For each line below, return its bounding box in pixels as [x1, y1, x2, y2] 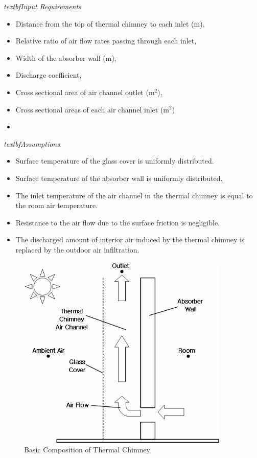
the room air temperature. [15, 200, 98, 211]
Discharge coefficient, [15, 70, 82, 80]
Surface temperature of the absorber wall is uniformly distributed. [15, 172, 223, 183]
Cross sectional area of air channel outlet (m [15, 86, 155, 97]
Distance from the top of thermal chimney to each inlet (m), [15, 18, 205, 29]
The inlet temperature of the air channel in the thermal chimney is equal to [15, 190, 253, 200]
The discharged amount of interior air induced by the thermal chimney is [15, 234, 245, 245]
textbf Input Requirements [4, 1, 81, 11]
